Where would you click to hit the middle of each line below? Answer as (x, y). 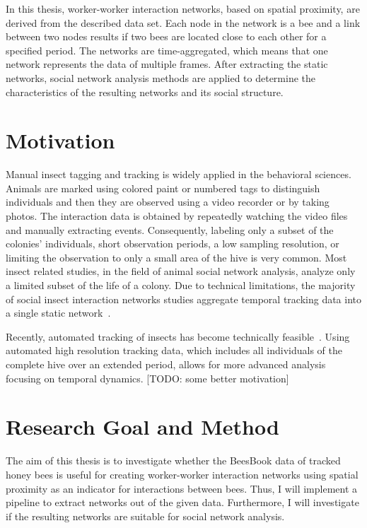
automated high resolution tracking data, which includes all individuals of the (174, 350)
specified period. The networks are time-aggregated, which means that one (167, 50)
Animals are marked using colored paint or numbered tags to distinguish (163, 188)
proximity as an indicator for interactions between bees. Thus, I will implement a (182, 488)
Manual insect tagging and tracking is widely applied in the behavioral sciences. (179, 174)
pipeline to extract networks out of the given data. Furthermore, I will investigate (182, 502)
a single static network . (58, 313)
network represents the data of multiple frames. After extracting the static (167, 64)
